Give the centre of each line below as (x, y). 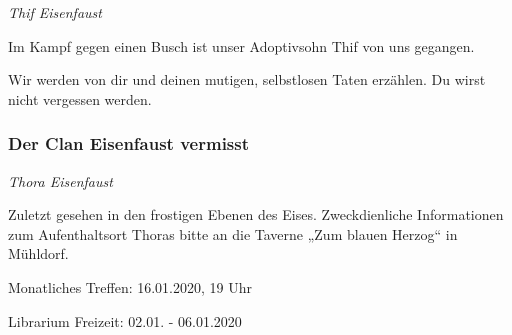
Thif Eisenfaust (55, 12)
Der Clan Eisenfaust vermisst (129, 143)
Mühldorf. (38, 253)
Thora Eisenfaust (60, 180)
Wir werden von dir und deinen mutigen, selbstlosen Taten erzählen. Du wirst (247, 79)
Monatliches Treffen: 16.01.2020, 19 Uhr (130, 286)
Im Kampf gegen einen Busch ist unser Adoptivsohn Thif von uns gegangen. (241, 45)
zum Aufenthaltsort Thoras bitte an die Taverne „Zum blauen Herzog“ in (233, 233)
